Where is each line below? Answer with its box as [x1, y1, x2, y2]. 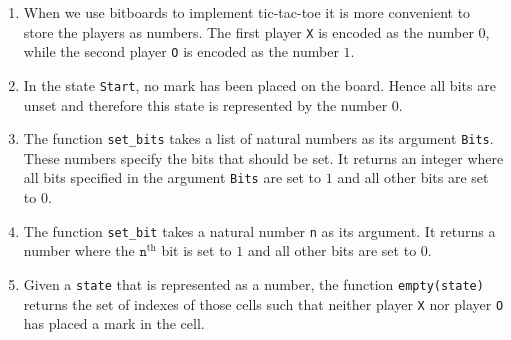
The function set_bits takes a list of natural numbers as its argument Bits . [23, 128, 494, 149]
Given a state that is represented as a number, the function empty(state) [23, 273, 484, 294]
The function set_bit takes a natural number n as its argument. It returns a [23, 220, 496, 241]
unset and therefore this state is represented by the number [23, 94, 388, 115]
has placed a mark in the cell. [23, 313, 205, 334]
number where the [23, 240, 135, 261]
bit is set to [161, 240, 232, 261]
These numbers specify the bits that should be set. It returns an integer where [23, 147, 504, 168]
